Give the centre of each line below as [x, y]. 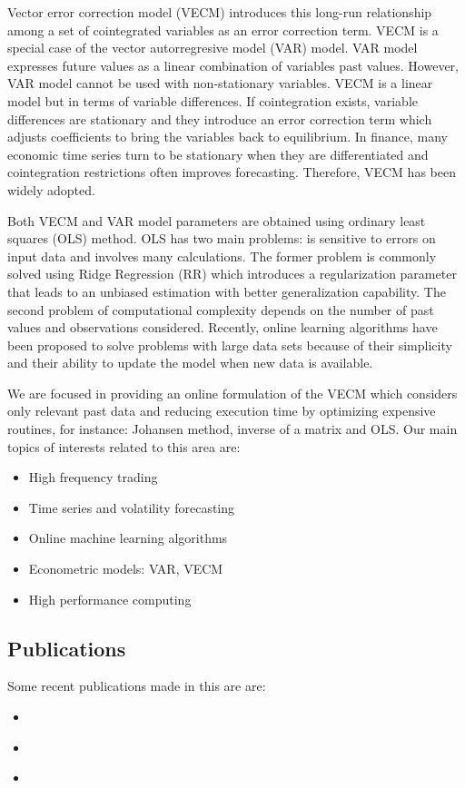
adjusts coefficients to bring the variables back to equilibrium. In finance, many [228, 137]
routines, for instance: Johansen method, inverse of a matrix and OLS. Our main [232, 429]
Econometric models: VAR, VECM [126, 569]
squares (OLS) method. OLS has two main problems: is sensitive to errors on [222, 238]
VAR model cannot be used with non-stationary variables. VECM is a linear [220, 83]
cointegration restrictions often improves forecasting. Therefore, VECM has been [232, 172]
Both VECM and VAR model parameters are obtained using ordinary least [217, 220]
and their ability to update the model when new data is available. [190, 363]
